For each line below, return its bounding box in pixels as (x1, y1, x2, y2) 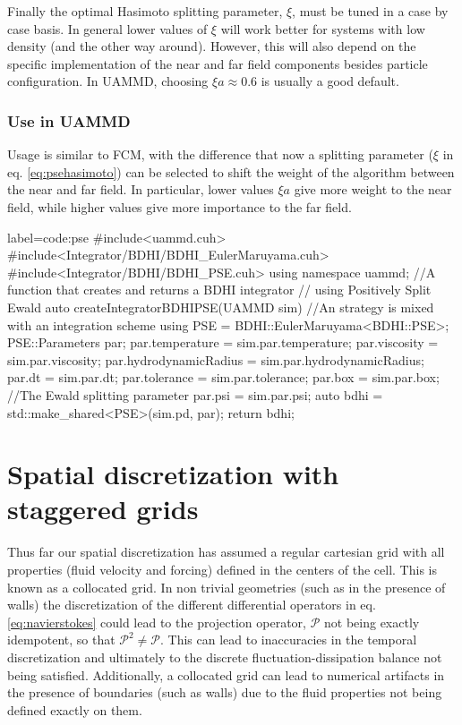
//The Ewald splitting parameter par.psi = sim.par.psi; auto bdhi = (7, 385, 383, 404)
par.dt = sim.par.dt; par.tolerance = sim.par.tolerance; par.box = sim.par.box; (7, 368, 440, 387)
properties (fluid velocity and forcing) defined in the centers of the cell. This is (7, 560, 437, 578)
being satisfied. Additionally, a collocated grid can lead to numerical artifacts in (7, 665, 445, 684)
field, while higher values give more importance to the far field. (7, 197, 352, 216)
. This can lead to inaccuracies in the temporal (160, 630, 417, 649)
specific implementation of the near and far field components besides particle (7, 54, 428, 72)
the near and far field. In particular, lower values (7, 180, 274, 199)
